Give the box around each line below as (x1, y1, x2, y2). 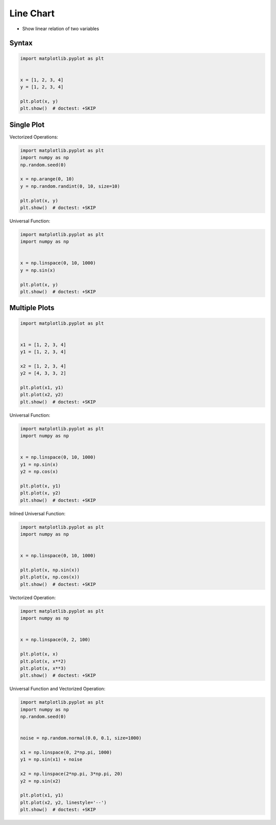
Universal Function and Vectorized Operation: (9, 685, 106, 692)
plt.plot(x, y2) (20, 490, 61, 496)
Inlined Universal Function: (9, 510, 66, 516)
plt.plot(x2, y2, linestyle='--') (20, 799, 107, 805)
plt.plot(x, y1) (20, 483, 61, 489)
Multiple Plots (9, 304, 55, 312)
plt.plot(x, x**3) (20, 665, 66, 671)
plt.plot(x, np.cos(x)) (20, 574, 80, 580)
